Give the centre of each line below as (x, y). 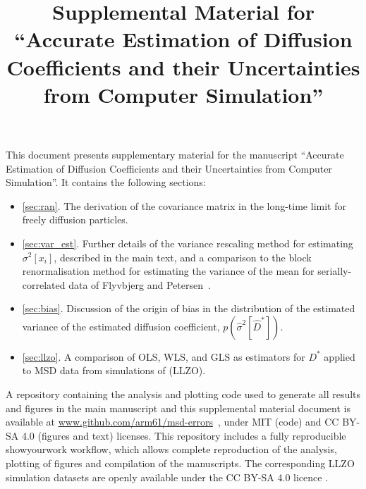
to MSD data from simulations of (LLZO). (114, 370)
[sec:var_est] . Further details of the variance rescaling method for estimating (188, 243)
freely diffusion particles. (75, 219)
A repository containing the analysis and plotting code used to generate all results (183, 394)
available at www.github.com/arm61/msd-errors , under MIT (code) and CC (172, 422)
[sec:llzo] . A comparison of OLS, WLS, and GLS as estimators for (164, 356)
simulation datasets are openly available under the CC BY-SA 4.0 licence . (167, 477)
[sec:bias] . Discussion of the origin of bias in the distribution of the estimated (189, 308)
